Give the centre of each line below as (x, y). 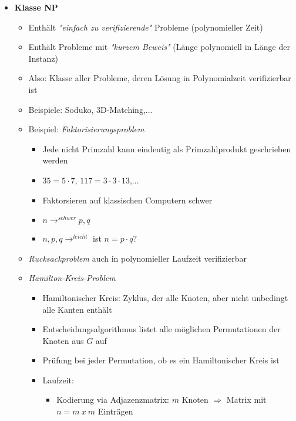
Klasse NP (36, 7)
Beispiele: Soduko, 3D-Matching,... (90, 109)
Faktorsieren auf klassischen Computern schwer (127, 200)
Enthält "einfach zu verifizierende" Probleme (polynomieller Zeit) (146, 27)
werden (55, 160)
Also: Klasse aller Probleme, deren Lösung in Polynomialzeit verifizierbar (160, 78)
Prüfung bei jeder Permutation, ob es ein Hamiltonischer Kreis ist (161, 360)
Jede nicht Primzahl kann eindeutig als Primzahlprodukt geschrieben (167, 148)
